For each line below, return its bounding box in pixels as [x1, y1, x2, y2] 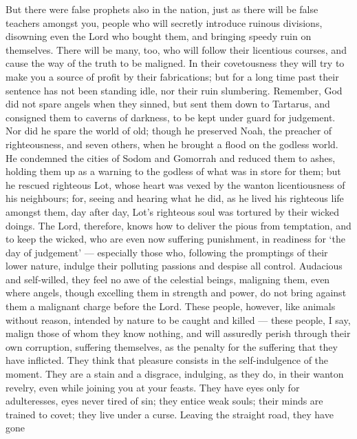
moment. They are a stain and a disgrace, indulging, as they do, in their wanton [6, 367, 344, 381]
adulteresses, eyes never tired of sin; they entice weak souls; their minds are [6, 394, 323, 408]
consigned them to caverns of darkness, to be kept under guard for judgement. [6, 110, 336, 124]
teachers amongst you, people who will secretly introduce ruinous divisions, [6, 15, 323, 30]
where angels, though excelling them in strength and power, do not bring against [6, 285, 347, 300]
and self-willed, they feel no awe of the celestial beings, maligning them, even [6, 272, 330, 286]
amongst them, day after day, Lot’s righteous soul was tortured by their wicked [6, 204, 339, 218]
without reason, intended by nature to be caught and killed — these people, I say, [6, 312, 351, 327]
